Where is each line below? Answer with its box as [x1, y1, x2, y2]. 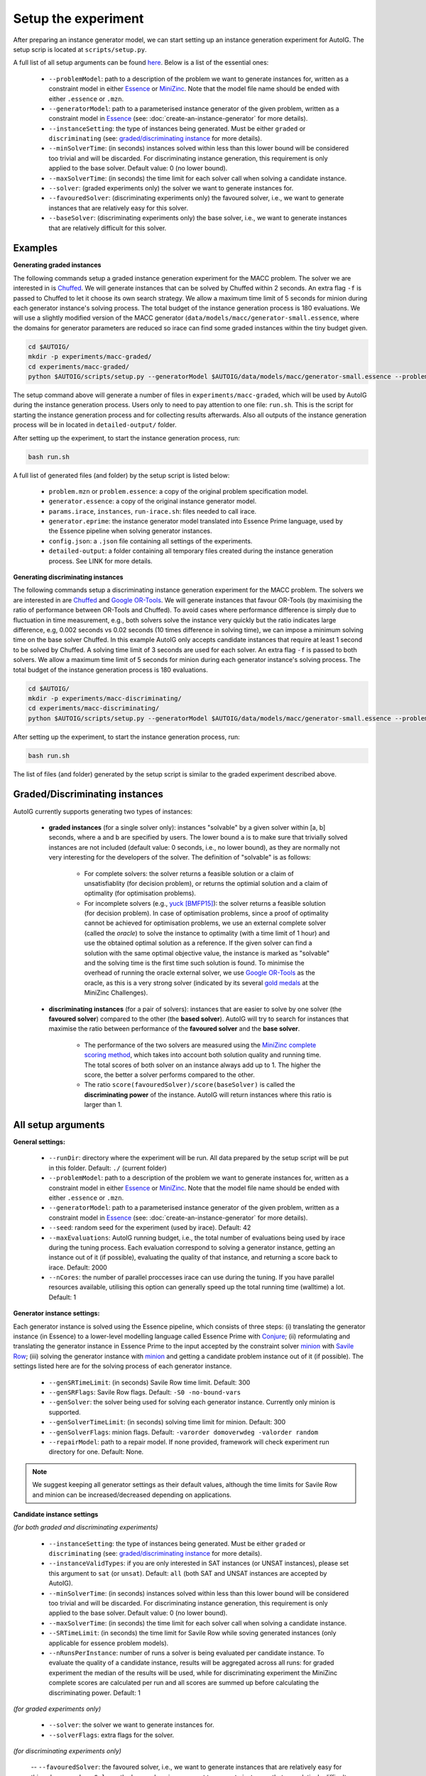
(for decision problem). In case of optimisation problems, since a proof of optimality [84, 909, 329, 918]
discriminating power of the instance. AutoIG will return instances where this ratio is [84, 1090, 332, 1099]
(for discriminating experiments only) [13, 1747, 122, 1755]
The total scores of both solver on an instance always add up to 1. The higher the [84, 1061, 321, 1069]
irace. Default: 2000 [48, 1263, 108, 1272]
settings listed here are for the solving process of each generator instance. [13, 1362, 232, 1370]
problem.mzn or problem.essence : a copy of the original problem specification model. [48, 487, 308, 495]
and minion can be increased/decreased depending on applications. [32, 1490, 232, 1499]
